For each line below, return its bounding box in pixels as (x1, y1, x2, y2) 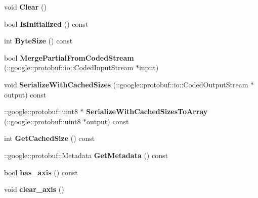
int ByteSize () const (4, 35, 73, 46)
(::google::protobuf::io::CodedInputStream (4, 62, 134, 73)
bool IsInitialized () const (4, 18, 89, 29)
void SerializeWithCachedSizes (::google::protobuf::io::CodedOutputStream (4, 79, 248, 89)
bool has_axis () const (4, 167, 78, 177)
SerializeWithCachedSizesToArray (86, 106, 208, 117)
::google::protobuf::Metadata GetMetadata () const (4, 150, 168, 160)
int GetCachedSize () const (4, 133, 95, 143)
